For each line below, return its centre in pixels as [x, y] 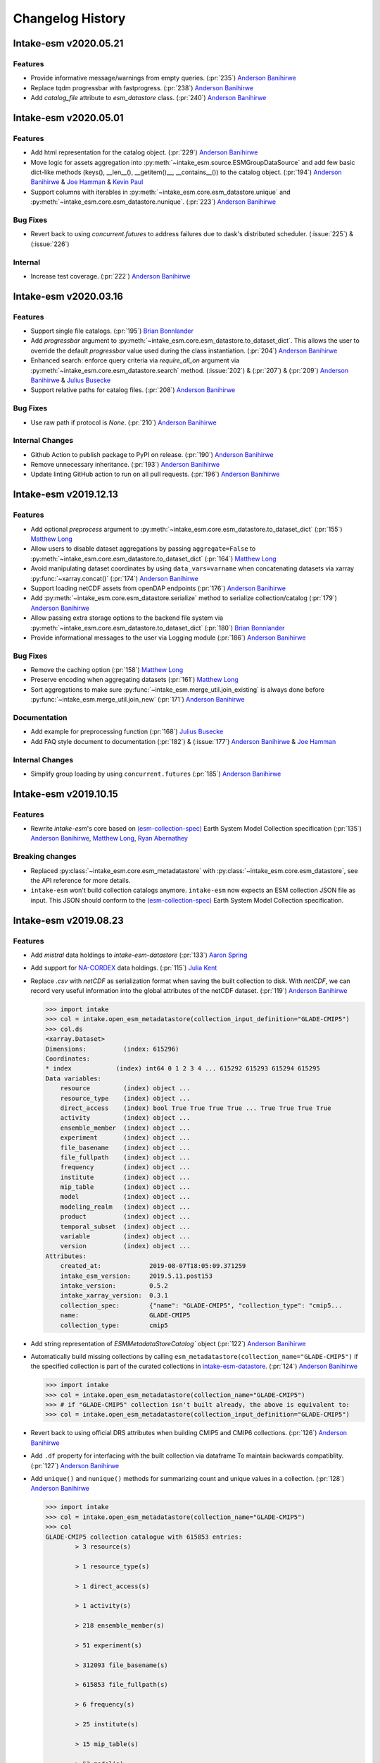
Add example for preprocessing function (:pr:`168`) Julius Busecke [127, 732]
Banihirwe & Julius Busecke [71, 380]
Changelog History [69, 18]
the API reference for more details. [81, 880]
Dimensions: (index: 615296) [112, 1049]
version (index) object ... [125, 1246]
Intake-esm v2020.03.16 [68, 296]
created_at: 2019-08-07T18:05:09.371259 [153, 1266]
